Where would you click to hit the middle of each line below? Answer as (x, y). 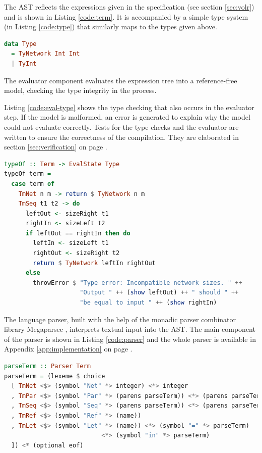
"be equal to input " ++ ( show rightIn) (148, 303)
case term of (33, 184)
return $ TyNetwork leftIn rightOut (94, 263)
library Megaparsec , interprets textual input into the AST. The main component (130, 329)
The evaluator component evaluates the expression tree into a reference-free (121, 80)
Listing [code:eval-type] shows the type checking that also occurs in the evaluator (129, 107)
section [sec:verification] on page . (56, 147)
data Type (20, 44)
